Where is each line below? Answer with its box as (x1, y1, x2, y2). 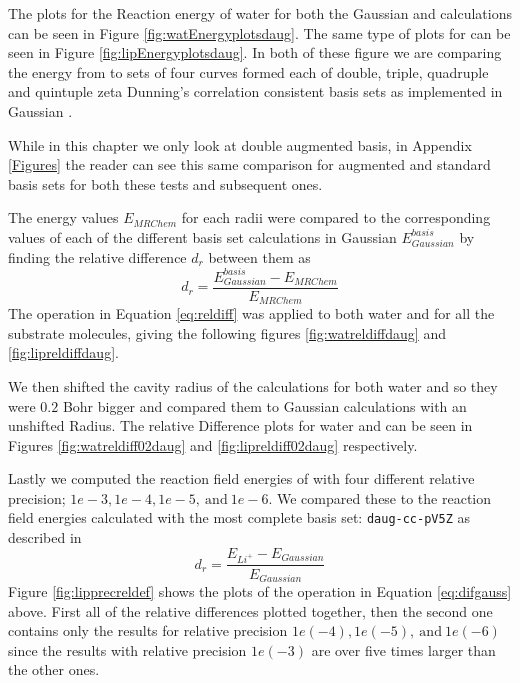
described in (8, 527, 82, 548)
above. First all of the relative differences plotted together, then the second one (8, 600, 493, 621)
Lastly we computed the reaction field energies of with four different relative (8, 468, 475, 489)
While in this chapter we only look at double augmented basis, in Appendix (8, 134, 472, 155)
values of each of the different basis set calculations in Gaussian (8, 226, 397, 247)
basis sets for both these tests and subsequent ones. (8, 173, 323, 194)
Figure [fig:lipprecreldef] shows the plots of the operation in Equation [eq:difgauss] (8, 580, 512, 601)
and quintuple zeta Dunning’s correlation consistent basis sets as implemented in (8, 81, 503, 102)
